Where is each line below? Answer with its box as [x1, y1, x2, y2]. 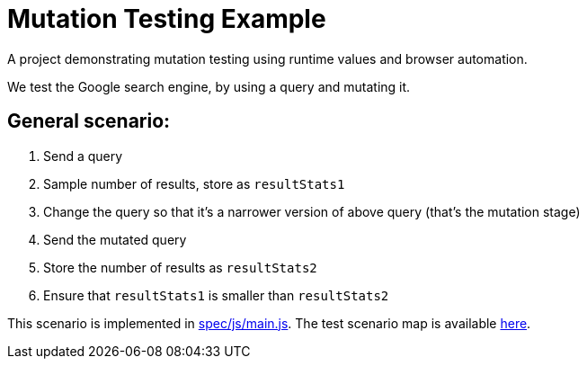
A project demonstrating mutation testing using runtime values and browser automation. [7, 50, 528, 67]
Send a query [43, 147, 123, 164]
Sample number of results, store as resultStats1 [43, 175, 345, 192]
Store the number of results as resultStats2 [43, 259, 317, 275]
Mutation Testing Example [7, 4, 326, 34]
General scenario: [7, 110, 171, 133]
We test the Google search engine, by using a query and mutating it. [7, 78, 411, 94]
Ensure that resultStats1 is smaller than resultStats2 [43, 287, 389, 303]
